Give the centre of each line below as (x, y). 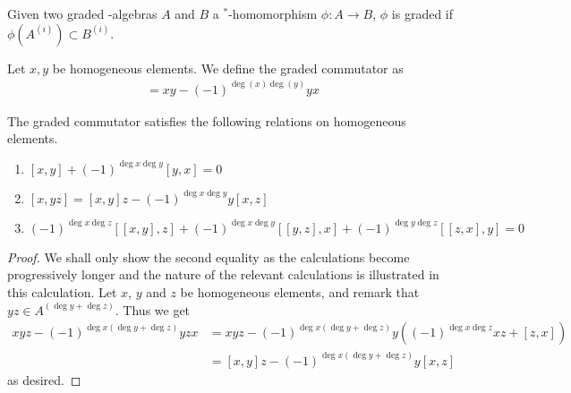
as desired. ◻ (44, 379)
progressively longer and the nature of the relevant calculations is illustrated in (223, 274)
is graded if (422, 13)
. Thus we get (153, 309)
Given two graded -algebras (82, 13)
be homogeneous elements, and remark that (300, 292)
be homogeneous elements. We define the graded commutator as (228, 68)
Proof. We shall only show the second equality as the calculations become (209, 256)
